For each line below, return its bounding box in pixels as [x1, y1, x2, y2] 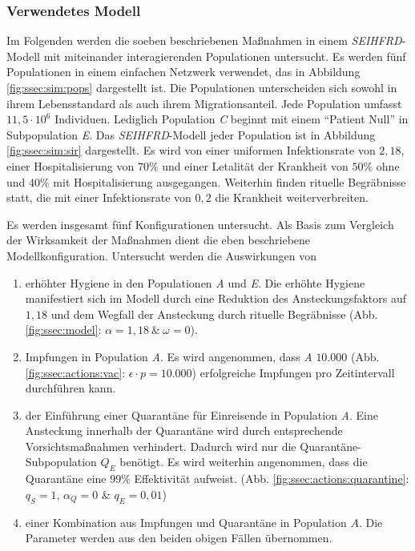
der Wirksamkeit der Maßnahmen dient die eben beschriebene [6, 231, 311, 248]
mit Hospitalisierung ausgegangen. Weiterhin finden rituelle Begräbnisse [53, 173, 406, 190]
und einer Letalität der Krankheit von [162, 157, 349, 174]
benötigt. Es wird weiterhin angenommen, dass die [119, 453, 368, 470]
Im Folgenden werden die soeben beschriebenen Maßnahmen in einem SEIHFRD [6, 32, 402, 49]
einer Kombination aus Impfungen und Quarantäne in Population [25, 513, 347, 530]
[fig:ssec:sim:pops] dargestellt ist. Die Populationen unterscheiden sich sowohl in [6, 79, 397, 95]
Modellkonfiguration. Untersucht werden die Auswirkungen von [6, 247, 316, 263]
